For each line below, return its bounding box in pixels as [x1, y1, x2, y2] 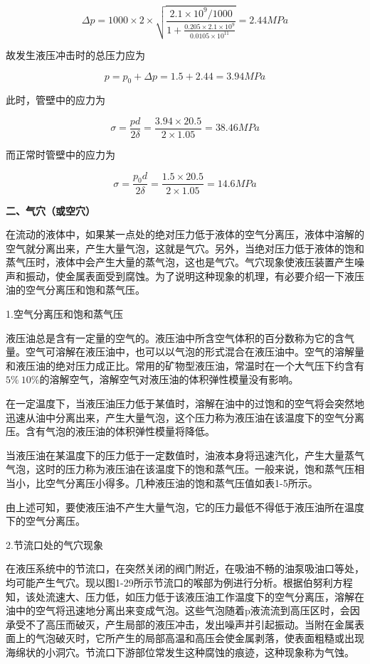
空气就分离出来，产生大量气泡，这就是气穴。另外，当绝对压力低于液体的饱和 [6, 240, 364, 255]
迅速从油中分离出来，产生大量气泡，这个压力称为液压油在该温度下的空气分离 [6, 409, 364, 424]
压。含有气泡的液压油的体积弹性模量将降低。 [6, 424, 215, 439]
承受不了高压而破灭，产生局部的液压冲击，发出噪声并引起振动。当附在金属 [6, 616, 354, 631]
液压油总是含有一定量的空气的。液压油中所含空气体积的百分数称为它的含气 [6, 330, 354, 345]
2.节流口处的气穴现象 [6, 537, 103, 552]
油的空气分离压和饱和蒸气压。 [6, 282, 145, 297]
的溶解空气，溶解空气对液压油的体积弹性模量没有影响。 [39, 372, 299, 387]
